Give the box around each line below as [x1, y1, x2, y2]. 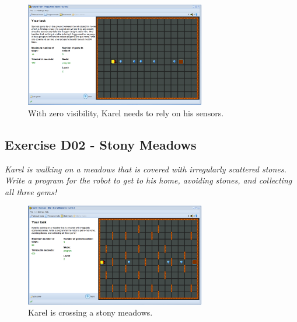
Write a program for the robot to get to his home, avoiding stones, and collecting [5, 174, 292, 186]
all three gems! [5, 185, 57, 198]
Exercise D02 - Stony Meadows [5, 135, 197, 153]
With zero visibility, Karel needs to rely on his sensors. [28, 106, 224, 119]
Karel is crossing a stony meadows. [28, 306, 153, 318]
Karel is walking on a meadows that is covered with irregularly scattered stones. [5, 162, 286, 175]
